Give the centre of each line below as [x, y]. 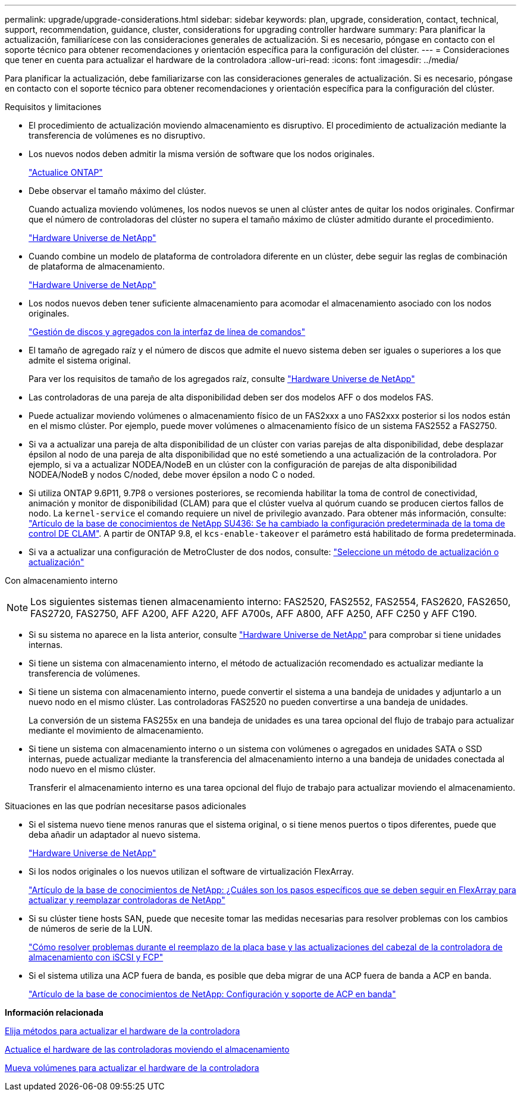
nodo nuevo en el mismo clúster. [92, 769]
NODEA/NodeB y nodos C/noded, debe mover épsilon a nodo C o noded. [172, 475]
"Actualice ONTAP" [66, 172]
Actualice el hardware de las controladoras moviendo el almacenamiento [147, 1049]
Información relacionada [54, 1012]
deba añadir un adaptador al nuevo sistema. [114, 834]
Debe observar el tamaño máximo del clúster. [117, 191]
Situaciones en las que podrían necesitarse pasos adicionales [125, 806]
